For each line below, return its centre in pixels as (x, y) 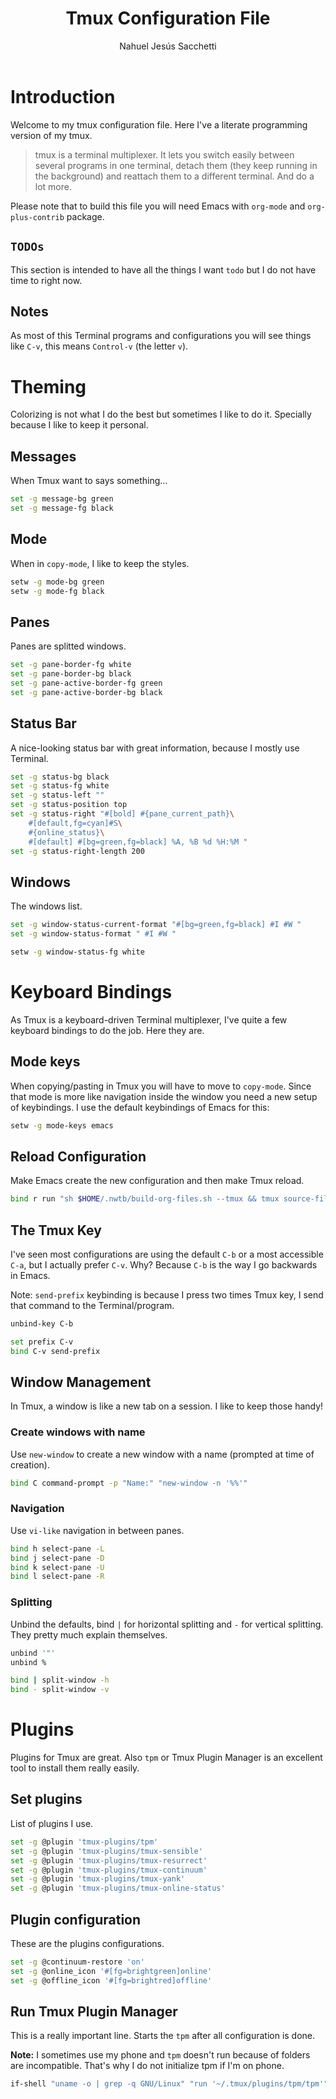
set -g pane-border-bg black (71, 674)
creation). (30, 1464)
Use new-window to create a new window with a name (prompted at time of (162, 1454)
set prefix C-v (42, 1342)
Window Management (81, 1382)
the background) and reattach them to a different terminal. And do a (174, 176)
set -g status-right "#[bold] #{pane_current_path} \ (122, 814)
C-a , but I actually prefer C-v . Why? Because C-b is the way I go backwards (164, 1264)
